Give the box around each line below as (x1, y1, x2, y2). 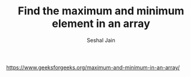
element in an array (52, 17, 150, 30)
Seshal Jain (87, 36, 115, 44)
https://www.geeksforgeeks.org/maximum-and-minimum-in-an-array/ (6, 64, 180, 71)
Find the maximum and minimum (17, 4, 185, 18)
